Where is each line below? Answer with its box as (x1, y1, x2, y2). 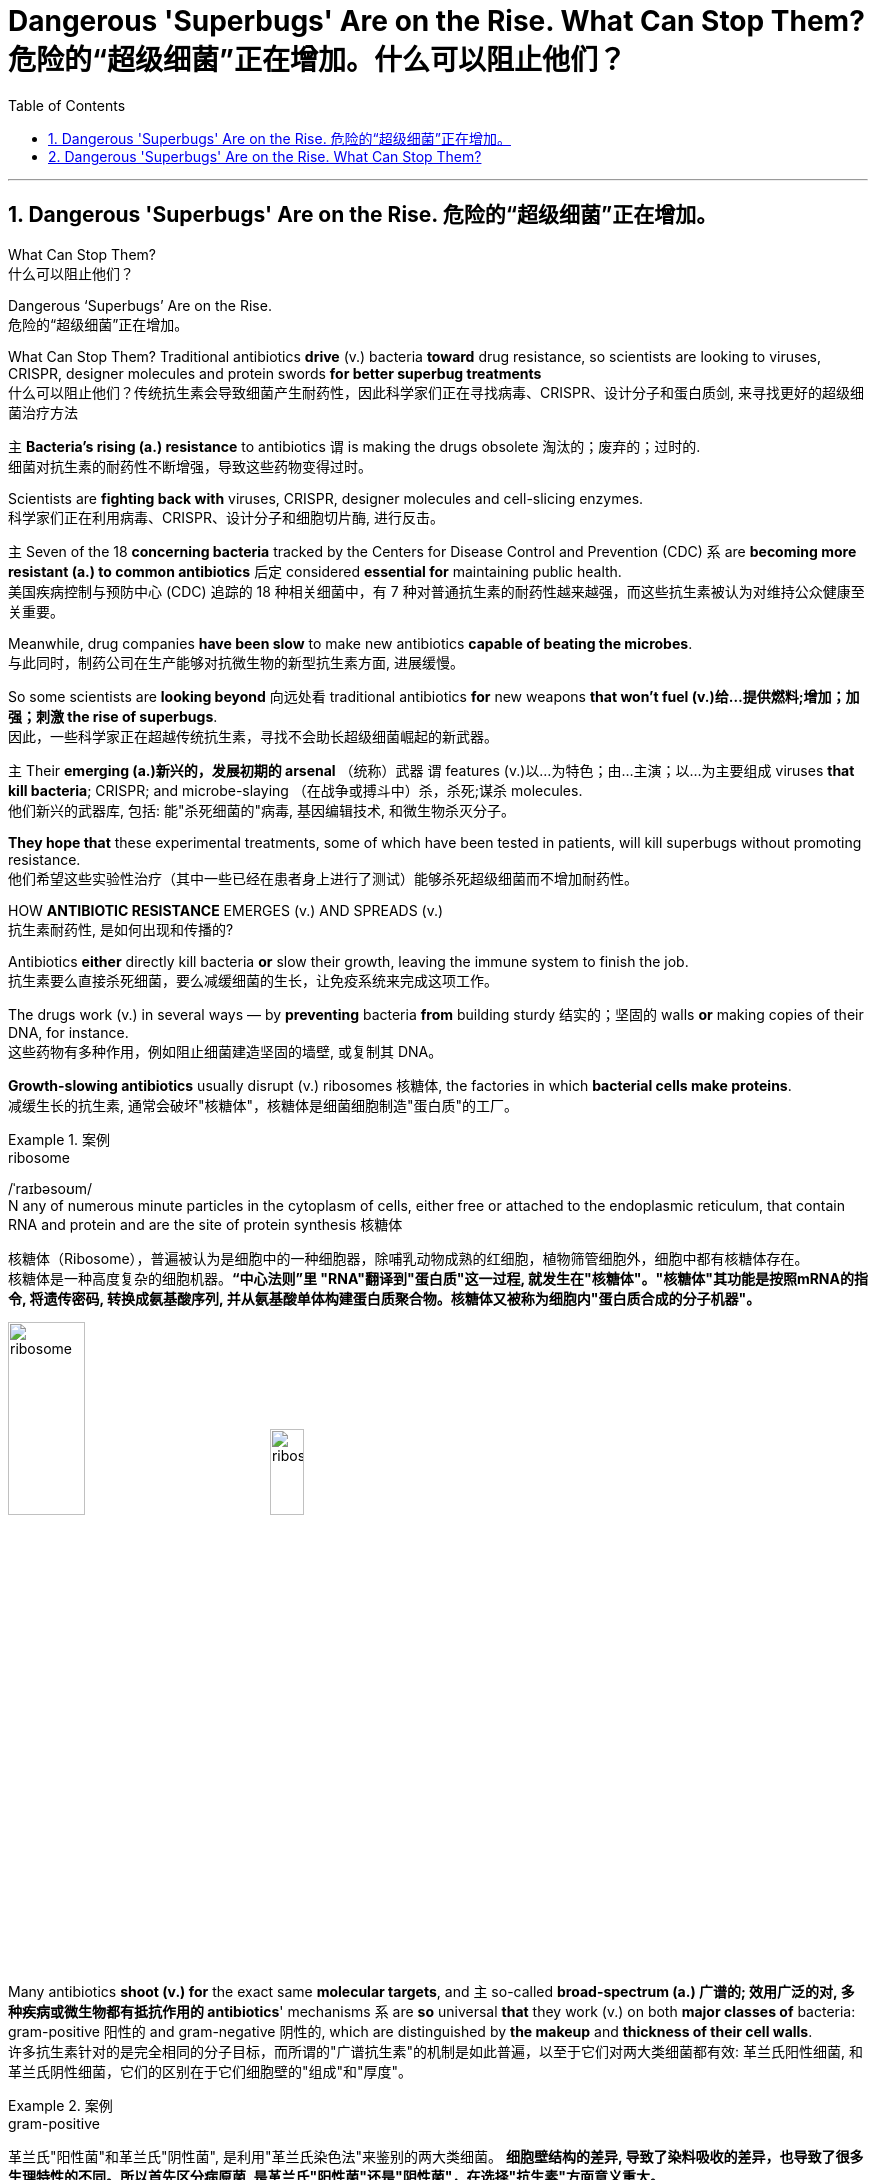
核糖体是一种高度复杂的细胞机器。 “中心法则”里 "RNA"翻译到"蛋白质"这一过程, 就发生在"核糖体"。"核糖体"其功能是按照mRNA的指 (8, 1269, 868, 1287)
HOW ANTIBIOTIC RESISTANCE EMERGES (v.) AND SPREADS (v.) (8, 901, 444, 919)
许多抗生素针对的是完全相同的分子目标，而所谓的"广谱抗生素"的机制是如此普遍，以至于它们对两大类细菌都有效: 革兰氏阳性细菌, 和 (8, 2043, 863, 2061)
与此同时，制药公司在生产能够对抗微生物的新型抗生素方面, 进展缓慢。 (8, 653, 464, 671)
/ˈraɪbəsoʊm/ (8, 1179, 93, 1197)
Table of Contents (8, 96, 126, 114)
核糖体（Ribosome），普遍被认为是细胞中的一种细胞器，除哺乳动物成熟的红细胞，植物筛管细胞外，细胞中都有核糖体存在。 (8, 1249, 809, 1267)
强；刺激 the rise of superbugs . (8, 707, 218, 725)
